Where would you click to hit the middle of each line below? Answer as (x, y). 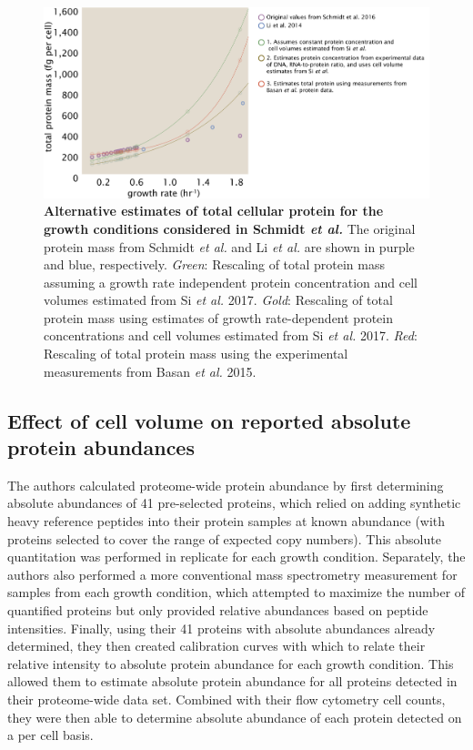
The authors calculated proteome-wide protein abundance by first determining (226, 485)
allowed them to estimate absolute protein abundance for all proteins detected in (232, 681)
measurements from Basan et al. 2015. (150, 371)
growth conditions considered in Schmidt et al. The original (230, 228)
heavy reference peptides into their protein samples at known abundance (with (226, 521)
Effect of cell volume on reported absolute (209, 420)
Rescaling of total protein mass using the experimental (196, 354)
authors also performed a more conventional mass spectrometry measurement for (232, 574)
